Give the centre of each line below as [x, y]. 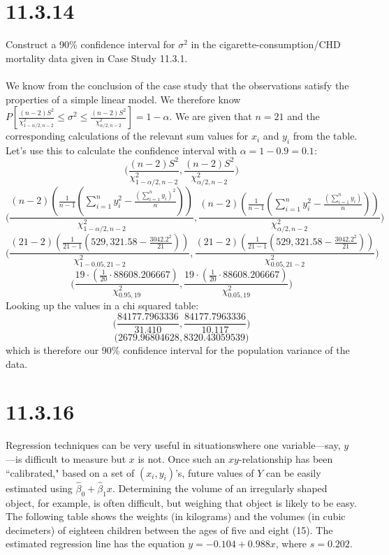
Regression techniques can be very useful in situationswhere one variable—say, [173, 445]
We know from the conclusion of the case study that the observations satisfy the [177, 85]
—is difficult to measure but [66, 459]
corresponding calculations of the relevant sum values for [127, 136]
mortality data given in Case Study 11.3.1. [97, 58]
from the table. [325, 136]
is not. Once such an [182, 459]
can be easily [293, 472]
